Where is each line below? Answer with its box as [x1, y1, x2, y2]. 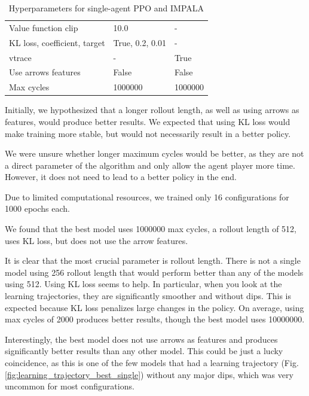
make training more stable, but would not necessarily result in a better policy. [5, 127, 291, 139]
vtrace [9, 51, 32, 63]
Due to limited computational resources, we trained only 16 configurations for [5, 190, 289, 203]
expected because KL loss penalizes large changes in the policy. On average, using [5, 301, 304, 313]
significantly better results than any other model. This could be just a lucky [5, 345, 283, 357]
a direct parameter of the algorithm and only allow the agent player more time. [5, 159, 295, 171]
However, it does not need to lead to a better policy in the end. [5, 170, 237, 183]
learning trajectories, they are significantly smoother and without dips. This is [5, 290, 292, 302]
